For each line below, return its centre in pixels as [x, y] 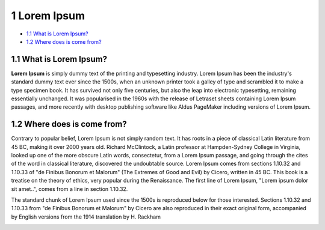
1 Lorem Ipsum [48, 16]
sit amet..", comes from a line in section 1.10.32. [70, 189]
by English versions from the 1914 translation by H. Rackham [86, 217]
